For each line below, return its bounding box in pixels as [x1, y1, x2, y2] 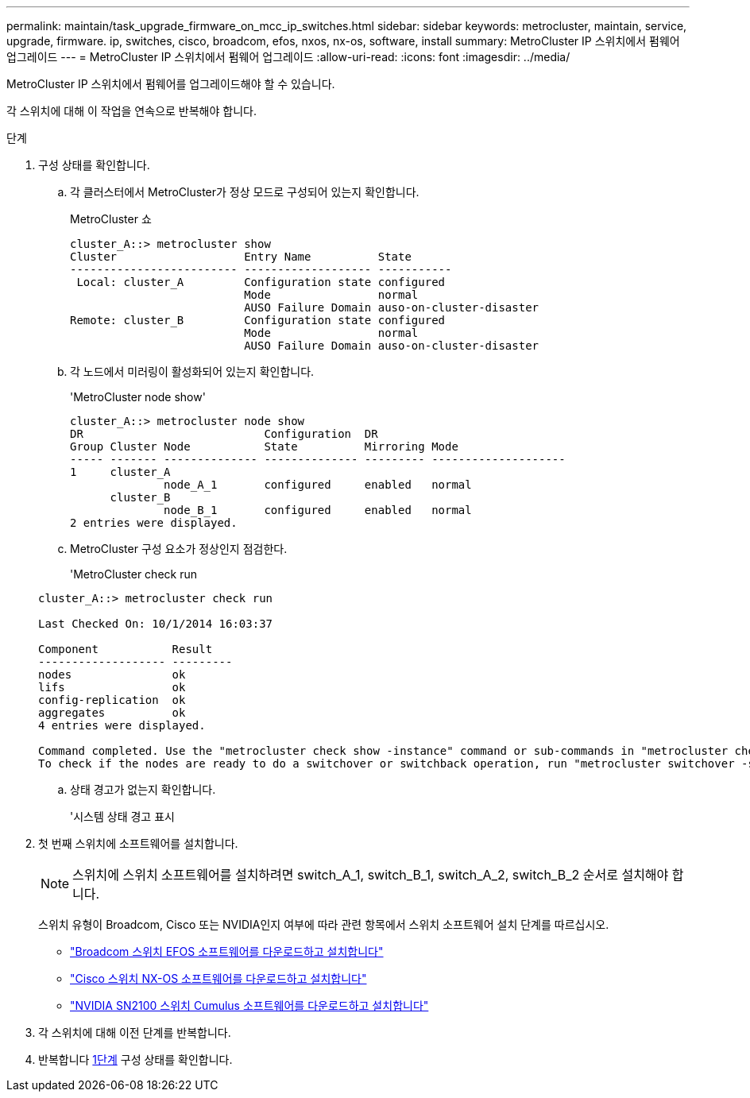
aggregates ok [38, 706, 186, 719]
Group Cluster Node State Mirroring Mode [70, 440, 458, 453]
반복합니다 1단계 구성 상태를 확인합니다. [38, 1053, 233, 1066]
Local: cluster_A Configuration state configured [76, 276, 446, 288]
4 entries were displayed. [38, 719, 206, 732]
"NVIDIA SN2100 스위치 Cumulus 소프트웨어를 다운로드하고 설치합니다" [70, 999, 429, 1012]
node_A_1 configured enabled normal [164, 478, 472, 491]
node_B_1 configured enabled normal [164, 504, 472, 516]
